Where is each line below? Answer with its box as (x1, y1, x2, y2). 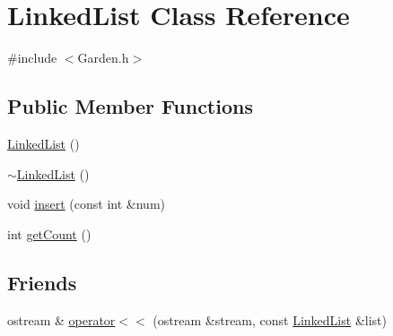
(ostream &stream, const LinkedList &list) (153, 310, 387, 329)
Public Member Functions (7, 92, 253, 120)
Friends (7, 268, 77, 296)
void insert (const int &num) (7, 194, 165, 213)
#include (7, 48, 57, 67)
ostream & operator (7, 310, 116, 329)
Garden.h (77, 48, 129, 67)
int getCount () (7, 224, 92, 243)
